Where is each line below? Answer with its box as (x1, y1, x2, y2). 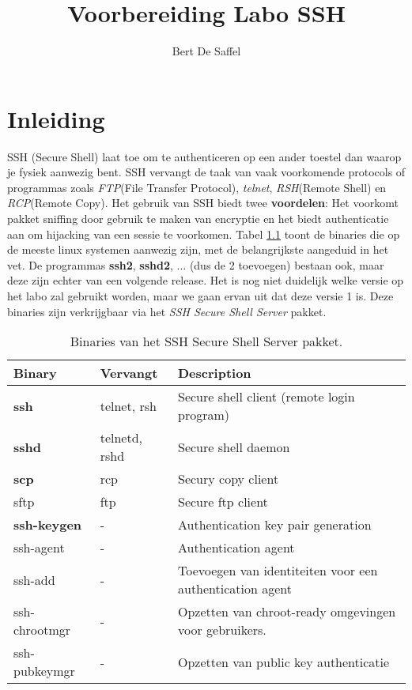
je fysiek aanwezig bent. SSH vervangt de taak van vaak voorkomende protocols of (7, 164, 406, 180)
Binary (13, 364, 57, 383)
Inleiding (7, 102, 105, 134)
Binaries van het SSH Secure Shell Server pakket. (70, 332, 343, 351)
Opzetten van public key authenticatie (177, 652, 390, 671)
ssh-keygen (13, 515, 82, 534)
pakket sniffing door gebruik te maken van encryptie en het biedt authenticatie (7, 210, 389, 227)
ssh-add (13, 570, 55, 589)
